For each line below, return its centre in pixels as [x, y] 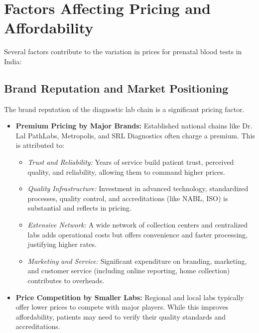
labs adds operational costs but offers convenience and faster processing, [137, 234]
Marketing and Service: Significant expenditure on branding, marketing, [137, 261]
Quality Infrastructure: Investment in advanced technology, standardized [138, 188]
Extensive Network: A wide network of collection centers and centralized [138, 225]
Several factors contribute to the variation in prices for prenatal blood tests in [123, 52]
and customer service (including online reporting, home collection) [129, 271]
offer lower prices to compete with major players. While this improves [122, 307]
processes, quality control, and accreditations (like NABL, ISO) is [128, 198]
